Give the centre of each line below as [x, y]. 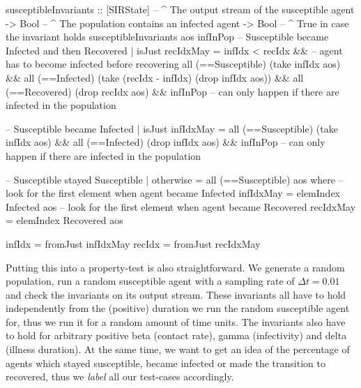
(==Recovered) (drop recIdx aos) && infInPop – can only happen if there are [172, 91]
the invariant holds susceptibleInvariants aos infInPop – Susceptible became [167, 37]
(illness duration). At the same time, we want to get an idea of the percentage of [178, 349]
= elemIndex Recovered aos [64, 220]
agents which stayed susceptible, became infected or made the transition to [166, 363]
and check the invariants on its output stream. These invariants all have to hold [176, 294]
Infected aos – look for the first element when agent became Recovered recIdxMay [181, 206]
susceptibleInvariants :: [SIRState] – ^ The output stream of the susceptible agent [180, 9]
